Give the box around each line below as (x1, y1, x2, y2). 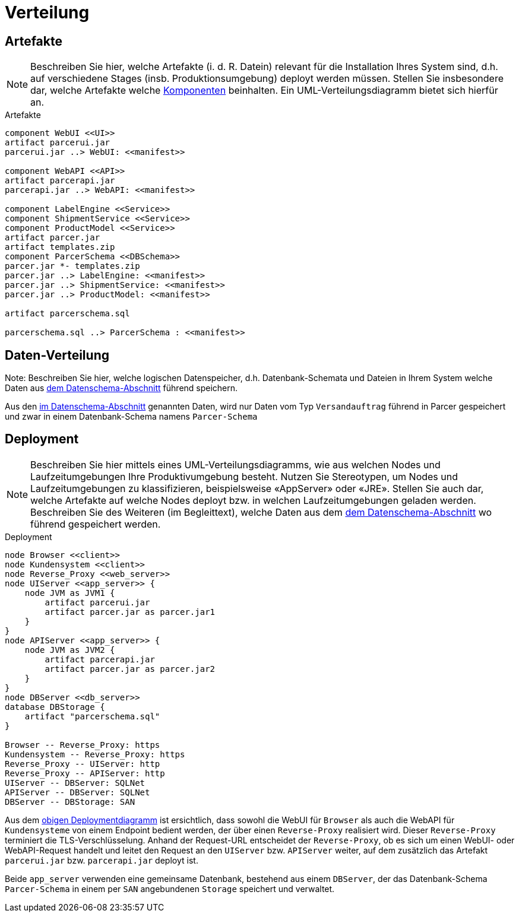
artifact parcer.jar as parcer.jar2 (45, 664, 216, 674)
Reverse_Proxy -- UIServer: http (5, 759, 160, 769)
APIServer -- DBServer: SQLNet (5, 787, 150, 797)
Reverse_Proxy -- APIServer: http (5, 768, 165, 778)
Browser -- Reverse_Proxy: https (5, 740, 160, 750)
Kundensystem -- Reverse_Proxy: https (5, 749, 185, 759)
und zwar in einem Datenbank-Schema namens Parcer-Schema (5, 411, 258, 422)
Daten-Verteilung (5, 347, 109, 363)
